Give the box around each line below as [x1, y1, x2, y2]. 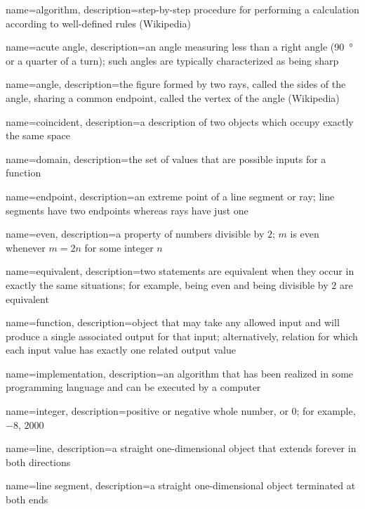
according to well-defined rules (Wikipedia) [6, 15, 191, 30]
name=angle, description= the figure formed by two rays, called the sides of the [6, 77, 346, 91]
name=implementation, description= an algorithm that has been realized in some [6, 366, 354, 380]
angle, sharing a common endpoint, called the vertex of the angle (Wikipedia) [6, 90, 340, 105]
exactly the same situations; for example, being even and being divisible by [6, 277, 328, 292]
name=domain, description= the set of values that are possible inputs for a [6, 151, 326, 166]
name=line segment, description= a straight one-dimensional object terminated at [6, 478, 356, 493]
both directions [6, 454, 71, 469]
